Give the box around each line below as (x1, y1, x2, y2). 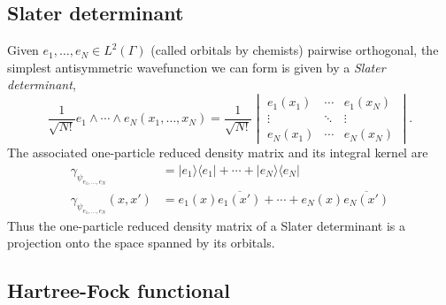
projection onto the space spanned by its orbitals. (7, 233, 275, 252)
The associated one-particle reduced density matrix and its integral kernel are (7, 143, 428, 162)
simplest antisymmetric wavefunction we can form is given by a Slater (7, 57, 386, 76)
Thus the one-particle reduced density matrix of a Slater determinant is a (7, 216, 405, 234)
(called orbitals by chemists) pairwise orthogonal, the (150, 41, 439, 59)
